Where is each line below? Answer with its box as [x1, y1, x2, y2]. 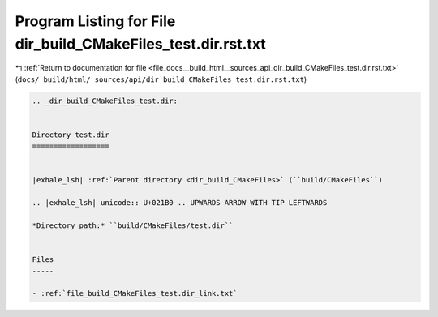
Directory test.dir [32, 130, 109, 139]
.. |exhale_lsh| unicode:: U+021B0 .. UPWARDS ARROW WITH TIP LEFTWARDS [32, 199, 328, 208]
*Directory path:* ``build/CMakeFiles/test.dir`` [32, 221, 234, 230]
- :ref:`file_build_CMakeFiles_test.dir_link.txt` [32, 289, 238, 298]
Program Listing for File [15, 12, 176, 30]
